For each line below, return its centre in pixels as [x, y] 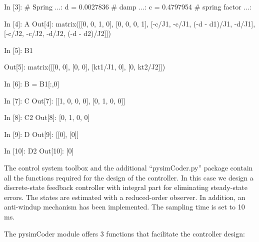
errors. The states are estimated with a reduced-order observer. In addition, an [125, 197]
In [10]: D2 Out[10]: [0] [39, 151]
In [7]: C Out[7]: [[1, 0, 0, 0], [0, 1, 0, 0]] [65, 100]
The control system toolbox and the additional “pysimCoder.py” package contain [128, 167]
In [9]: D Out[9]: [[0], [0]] [41, 134]
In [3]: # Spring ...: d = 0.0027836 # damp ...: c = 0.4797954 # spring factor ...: [128, 6]
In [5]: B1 [18, 50]
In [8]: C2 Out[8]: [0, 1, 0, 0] [47, 117]
